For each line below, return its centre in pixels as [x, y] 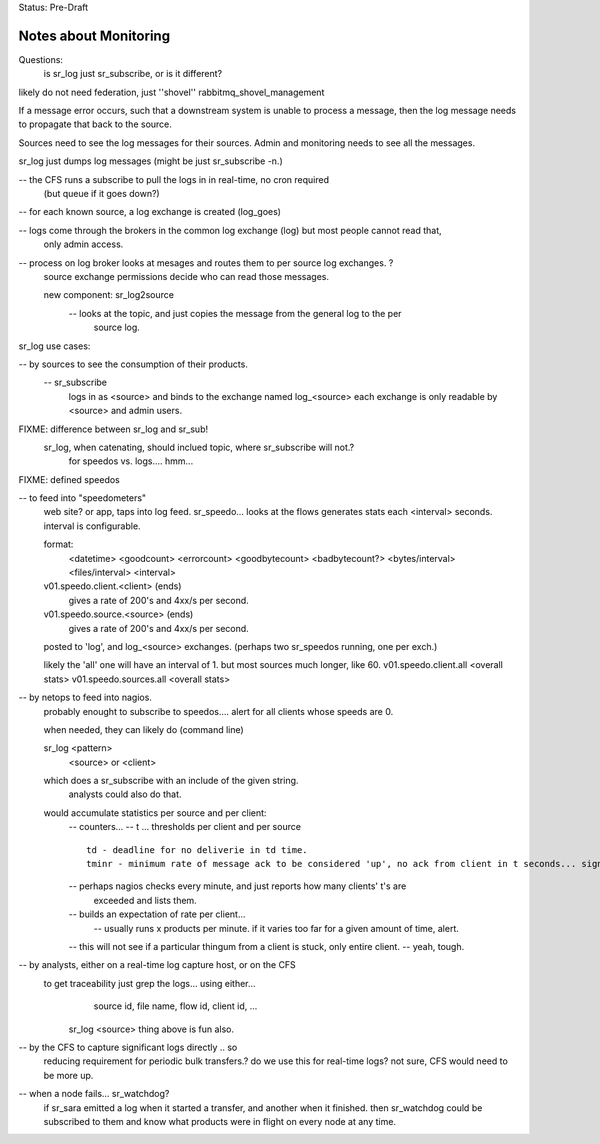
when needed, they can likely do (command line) [143, 729]
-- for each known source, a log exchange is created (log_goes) [150, 212]
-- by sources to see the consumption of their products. [133, 364]
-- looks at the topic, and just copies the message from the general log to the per [235, 313]
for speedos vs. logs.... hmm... [131, 461]
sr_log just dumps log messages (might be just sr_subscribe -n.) [151, 161]
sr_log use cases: [54, 346]
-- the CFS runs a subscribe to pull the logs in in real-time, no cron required [174, 179]
